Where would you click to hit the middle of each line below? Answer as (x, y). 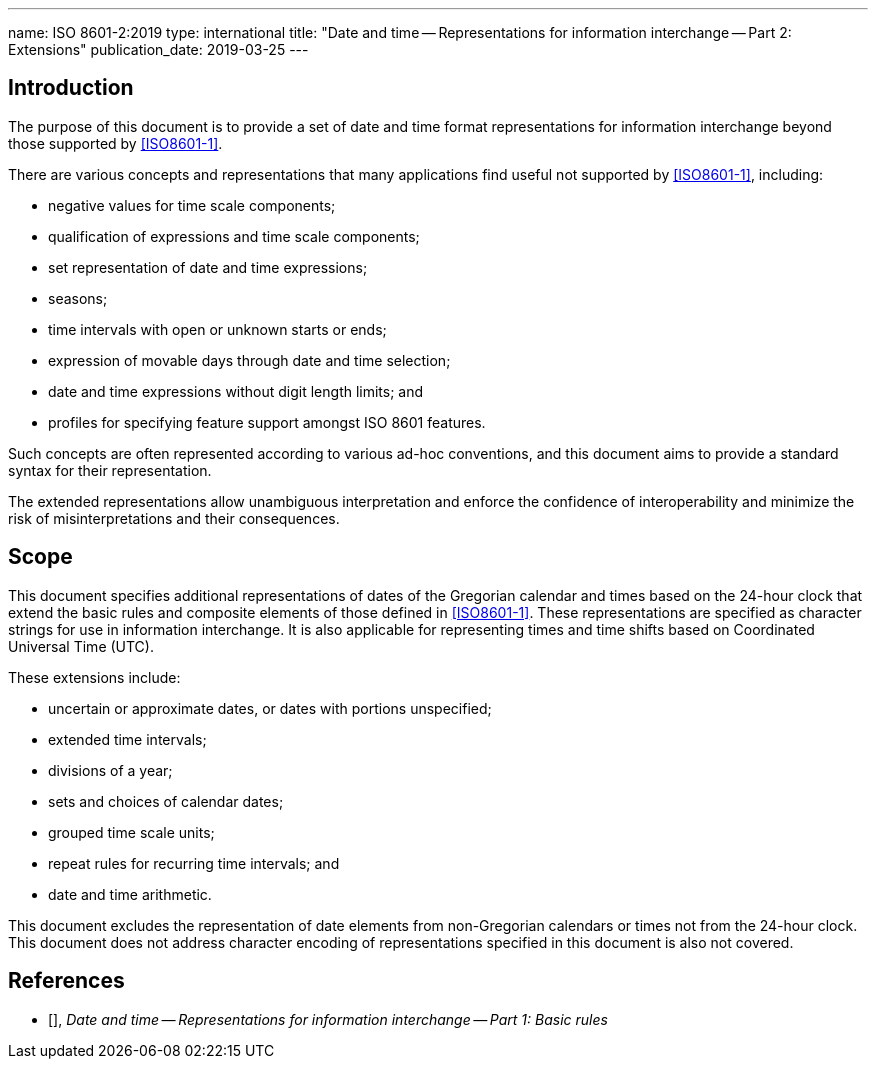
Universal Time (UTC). (81, 646)
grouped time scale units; (131, 832)
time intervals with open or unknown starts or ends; (217, 329)
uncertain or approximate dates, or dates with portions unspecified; (270, 708)
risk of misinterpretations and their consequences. (174, 518)
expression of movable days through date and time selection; (249, 360)
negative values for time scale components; (192, 205)
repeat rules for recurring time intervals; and (194, 863)
